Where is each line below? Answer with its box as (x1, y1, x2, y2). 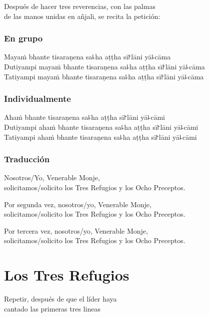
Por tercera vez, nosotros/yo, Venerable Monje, (4, 225, 148, 236)
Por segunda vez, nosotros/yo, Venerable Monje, (4, 199, 151, 209)
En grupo (4, 32, 43, 44)
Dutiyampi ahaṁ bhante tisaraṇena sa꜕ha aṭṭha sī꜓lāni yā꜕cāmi (4, 122, 198, 132)
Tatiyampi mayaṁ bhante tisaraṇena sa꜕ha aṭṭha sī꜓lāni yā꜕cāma (4, 71, 204, 81)
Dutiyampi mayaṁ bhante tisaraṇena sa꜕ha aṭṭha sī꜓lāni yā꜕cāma (4, 61, 205, 71)
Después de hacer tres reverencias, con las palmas (4, 1, 155, 11)
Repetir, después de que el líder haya (4, 294, 117, 304)
